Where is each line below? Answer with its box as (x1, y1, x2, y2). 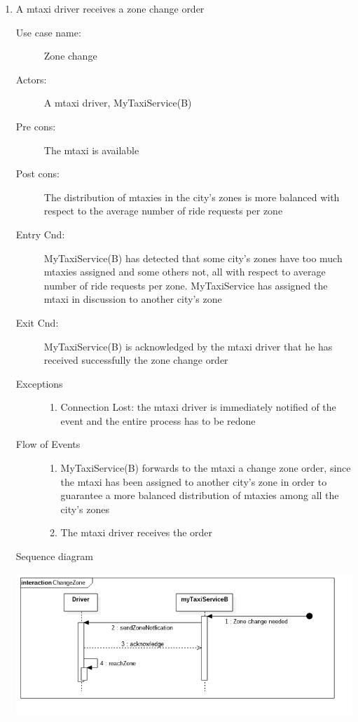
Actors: (15, 71, 47, 86)
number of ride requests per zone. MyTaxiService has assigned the (43, 278, 328, 292)
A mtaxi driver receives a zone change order (15, 1, 205, 15)
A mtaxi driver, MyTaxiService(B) (43, 95, 192, 110)
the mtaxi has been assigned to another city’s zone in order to (60, 474, 327, 489)
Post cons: (15, 166, 60, 181)
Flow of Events (15, 437, 81, 451)
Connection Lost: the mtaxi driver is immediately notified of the (60, 400, 336, 414)
